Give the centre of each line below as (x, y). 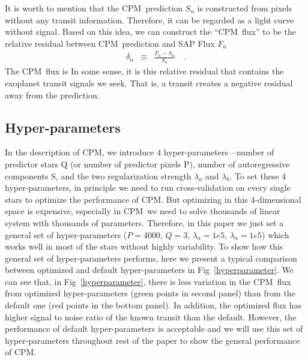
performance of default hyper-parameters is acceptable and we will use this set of (154, 328)
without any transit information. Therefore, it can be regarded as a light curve (149, 19)
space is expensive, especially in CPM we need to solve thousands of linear (143, 211)
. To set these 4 (258, 175)
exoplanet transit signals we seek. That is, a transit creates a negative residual (149, 82)
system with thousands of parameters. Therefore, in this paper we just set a (144, 222)
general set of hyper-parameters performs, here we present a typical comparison (151, 258)
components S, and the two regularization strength (98, 175)
